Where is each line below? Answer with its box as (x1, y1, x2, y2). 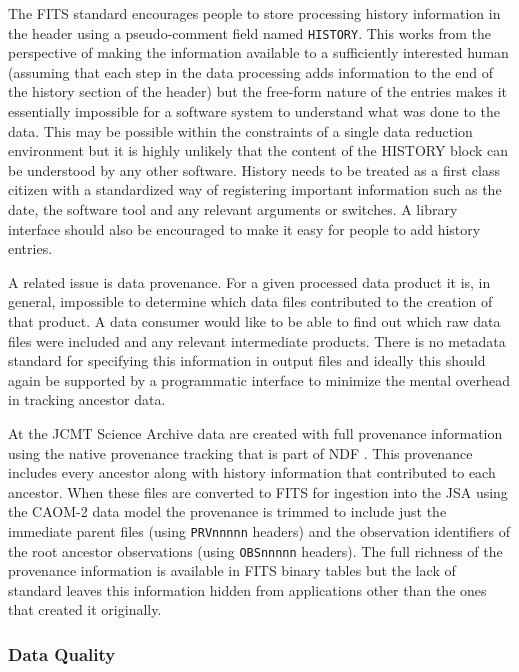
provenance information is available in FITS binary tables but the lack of (8, 560, 456, 581)
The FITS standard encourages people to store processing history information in (8, 3, 501, 23)
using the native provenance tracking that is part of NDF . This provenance (8, 442, 473, 463)
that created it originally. (8, 599, 162, 620)
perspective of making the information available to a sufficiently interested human (8, 42, 509, 63)
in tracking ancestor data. (8, 389, 166, 410)
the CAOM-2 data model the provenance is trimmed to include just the (8, 501, 447, 522)
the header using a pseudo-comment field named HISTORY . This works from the (8, 22, 491, 43)
